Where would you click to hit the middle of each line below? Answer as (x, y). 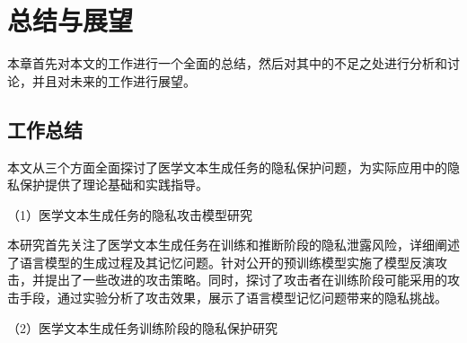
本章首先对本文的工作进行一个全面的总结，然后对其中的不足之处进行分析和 (227, 63)
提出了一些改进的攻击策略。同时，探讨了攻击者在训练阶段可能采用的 (246, 280)
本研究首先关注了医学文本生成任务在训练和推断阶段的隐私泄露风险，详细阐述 (233, 245)
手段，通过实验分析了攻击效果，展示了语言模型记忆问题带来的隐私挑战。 (233, 298)
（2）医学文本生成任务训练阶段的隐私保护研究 (142, 327)
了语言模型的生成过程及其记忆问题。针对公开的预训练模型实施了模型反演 (221, 262)
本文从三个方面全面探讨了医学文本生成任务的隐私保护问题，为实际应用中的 (227, 167)
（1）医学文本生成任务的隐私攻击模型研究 (130, 214)
